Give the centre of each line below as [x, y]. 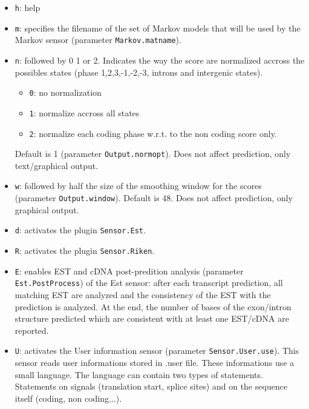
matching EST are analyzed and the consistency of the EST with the [143, 294]
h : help [28, 7]
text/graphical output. [57, 165]
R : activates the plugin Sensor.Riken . [85, 250]
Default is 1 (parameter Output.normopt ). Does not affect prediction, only [153, 154]
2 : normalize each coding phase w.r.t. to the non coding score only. [153, 133]
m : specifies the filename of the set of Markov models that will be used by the [158, 28]
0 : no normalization [65, 92]
